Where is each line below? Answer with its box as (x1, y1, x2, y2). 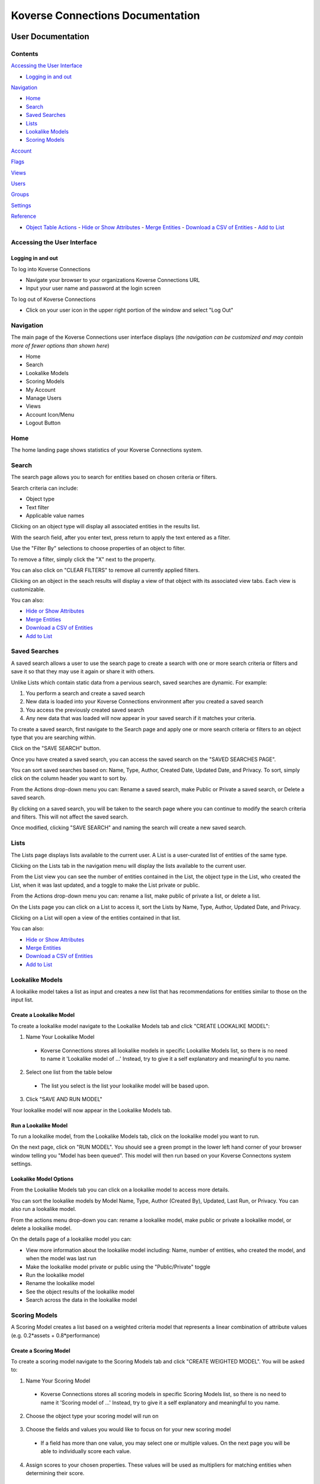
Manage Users (25, 394, 62, 401)
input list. (11, 996, 34, 1003)
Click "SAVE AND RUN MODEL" (25, 1096, 103, 1103)
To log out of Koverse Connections (11, 296, 96, 303)
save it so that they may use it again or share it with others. (11, 668, 155, 675)
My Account (25, 386, 56, 393)
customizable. (11, 585, 46, 593)
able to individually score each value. (40, 1448, 132, 1455)
